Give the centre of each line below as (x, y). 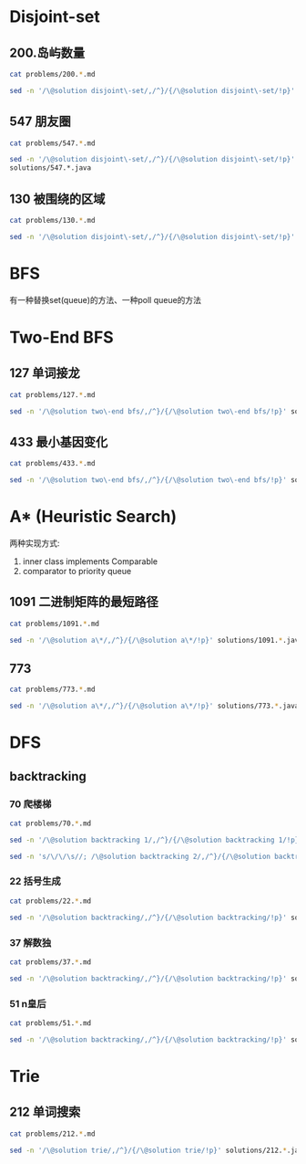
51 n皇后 (28, 1003)
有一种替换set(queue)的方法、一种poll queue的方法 (106, 299)
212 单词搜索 (45, 1112)
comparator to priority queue (77, 571)
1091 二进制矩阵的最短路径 (84, 602)
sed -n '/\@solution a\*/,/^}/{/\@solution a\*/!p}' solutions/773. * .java (154, 706)
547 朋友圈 (40, 122)
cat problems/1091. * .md (55, 624)
